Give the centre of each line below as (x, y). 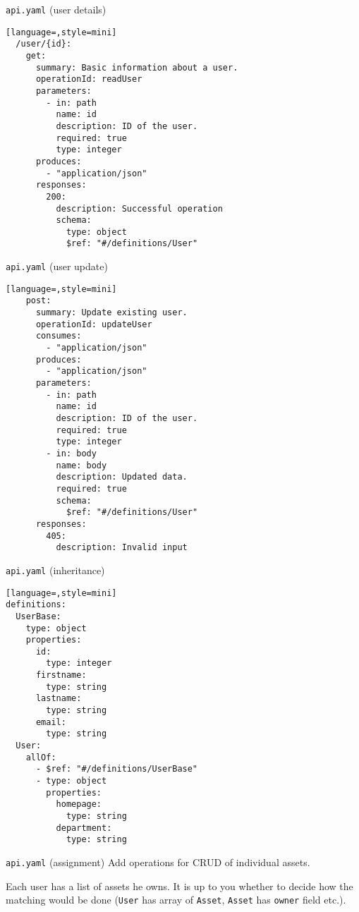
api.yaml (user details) (56, 9)
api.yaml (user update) (57, 266)
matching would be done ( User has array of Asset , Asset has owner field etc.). (176, 900)
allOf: (41, 757)
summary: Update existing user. (111, 313)
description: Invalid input (122, 548)
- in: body (71, 453)
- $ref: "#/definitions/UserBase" (117, 769)
